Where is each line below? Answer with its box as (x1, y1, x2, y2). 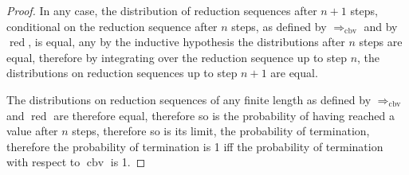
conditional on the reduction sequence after (6, 17, 218, 34)
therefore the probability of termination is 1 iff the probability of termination (6, 138, 383, 154)
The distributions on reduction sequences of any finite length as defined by (6, 91, 372, 107)
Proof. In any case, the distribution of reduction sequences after (6, 2, 317, 18)
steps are (359, 33, 403, 50)
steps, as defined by (231, 17, 327, 34)
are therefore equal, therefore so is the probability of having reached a (53, 107, 395, 123)
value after (6, 122, 58, 139)
